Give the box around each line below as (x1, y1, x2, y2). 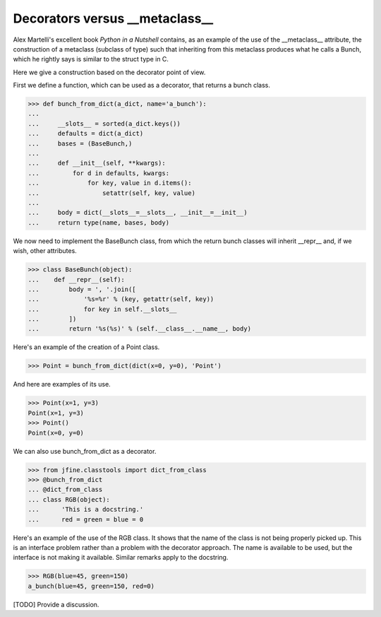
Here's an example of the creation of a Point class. (13, 343, 160, 351)
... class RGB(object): (28, 495, 111, 503)
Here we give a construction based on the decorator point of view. (13, 68, 206, 76)
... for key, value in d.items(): (28, 179, 192, 187)
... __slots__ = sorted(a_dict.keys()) (28, 119, 181, 127)
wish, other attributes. (13, 247, 77, 255)
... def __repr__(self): (28, 276, 125, 283)
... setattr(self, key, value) (28, 189, 195, 197)
